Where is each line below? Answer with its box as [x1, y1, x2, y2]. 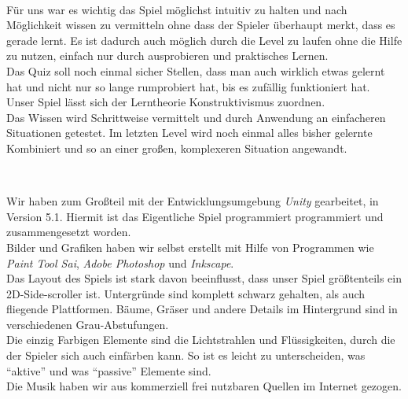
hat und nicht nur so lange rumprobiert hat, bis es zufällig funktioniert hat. [6, 78, 370, 94]
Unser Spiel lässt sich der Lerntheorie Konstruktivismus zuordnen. [6, 94, 325, 110]
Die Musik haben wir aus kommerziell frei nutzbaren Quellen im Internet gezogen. [6, 378, 402, 394]
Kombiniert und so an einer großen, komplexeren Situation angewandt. [6, 139, 347, 156]
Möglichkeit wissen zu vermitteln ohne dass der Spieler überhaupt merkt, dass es [6, 17, 395, 33]
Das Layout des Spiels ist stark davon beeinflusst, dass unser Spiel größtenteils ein [6, 270, 402, 286]
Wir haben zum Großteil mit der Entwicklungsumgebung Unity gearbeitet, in [6, 193, 379, 209]
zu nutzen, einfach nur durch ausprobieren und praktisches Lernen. [6, 47, 329, 64]
